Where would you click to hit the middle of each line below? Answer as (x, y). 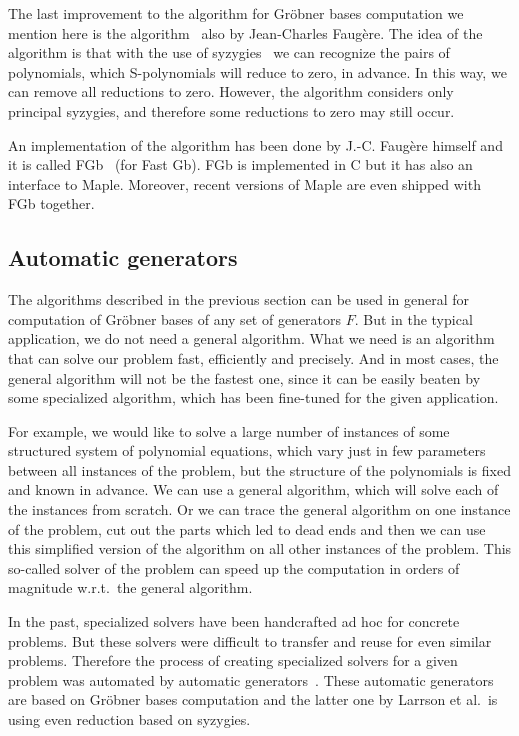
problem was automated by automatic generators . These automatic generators (251, 679)
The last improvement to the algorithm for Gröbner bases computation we (236, 13)
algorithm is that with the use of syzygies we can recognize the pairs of (229, 52)
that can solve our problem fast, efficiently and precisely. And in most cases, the (253, 357)
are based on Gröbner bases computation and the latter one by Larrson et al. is (253, 699)
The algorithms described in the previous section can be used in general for (239, 299)
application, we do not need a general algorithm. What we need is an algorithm (251, 338)
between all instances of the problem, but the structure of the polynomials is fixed (259, 469)
